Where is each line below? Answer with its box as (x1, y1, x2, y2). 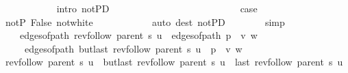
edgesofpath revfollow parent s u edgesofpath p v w (19, 28, 258, 42)
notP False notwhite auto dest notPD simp (5, 14, 285, 29)
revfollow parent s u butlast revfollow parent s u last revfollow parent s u (5, 55, 343, 69)
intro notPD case (56, 1, 258, 15)
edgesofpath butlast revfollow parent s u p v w (24, 41, 243, 55)
